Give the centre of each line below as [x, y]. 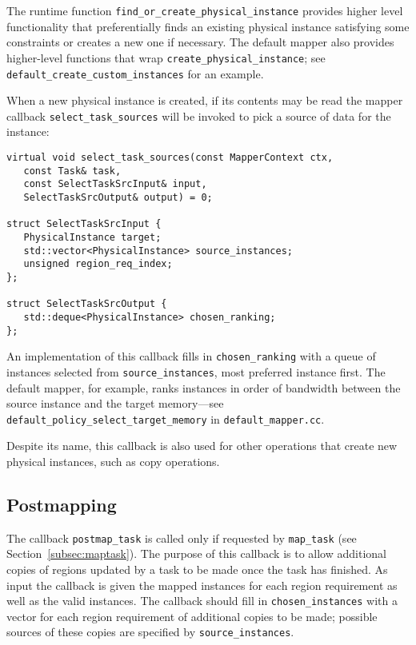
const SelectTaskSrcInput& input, [115, 184]
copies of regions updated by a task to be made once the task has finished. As [197, 569]
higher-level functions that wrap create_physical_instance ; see [166, 57]
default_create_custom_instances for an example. [135, 73]
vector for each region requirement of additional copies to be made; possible [192, 616]
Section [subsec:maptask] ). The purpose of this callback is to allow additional [196, 553]
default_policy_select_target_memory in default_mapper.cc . [166, 418]
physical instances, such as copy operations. [113, 461]
